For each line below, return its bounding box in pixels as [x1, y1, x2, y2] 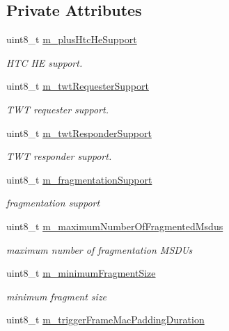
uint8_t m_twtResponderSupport [6, 125, 152, 140]
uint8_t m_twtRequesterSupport [6, 79, 149, 93]
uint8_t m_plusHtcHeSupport [6, 32, 137, 47]
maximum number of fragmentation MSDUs [6, 242, 193, 257]
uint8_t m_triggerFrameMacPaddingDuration [6, 312, 205, 327]
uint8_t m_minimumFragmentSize [6, 266, 156, 280]
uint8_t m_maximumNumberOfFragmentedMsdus [6, 218, 223, 233]
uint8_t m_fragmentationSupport [6, 172, 152, 186]
